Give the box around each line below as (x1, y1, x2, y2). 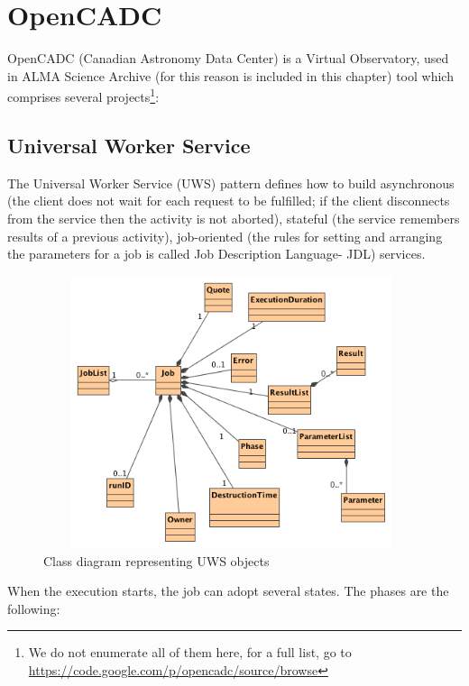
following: (7, 599, 60, 617)
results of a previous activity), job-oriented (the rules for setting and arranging (7, 226, 443, 245)
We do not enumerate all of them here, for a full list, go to (28, 643, 352, 662)
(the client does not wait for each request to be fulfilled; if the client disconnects (7, 191, 450, 210)
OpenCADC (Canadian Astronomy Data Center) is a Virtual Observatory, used (7, 49, 449, 68)
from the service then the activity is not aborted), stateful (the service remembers (7, 208, 460, 227)
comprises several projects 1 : (7, 85, 160, 105)
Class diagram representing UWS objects (43, 551, 270, 570)
